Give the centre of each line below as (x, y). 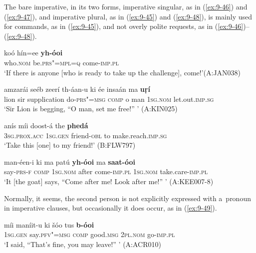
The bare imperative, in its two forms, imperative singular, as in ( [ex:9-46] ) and (126, 6)
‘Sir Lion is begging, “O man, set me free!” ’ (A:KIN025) (91, 109)
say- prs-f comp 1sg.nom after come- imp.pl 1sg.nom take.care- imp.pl (106, 171)
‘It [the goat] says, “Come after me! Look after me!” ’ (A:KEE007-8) (109, 181)
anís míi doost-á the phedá (46, 125)
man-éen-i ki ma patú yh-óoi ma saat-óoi (70, 161)
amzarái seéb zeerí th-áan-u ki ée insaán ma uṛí (77, 89)
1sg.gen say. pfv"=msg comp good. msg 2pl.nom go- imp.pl (90, 234)
